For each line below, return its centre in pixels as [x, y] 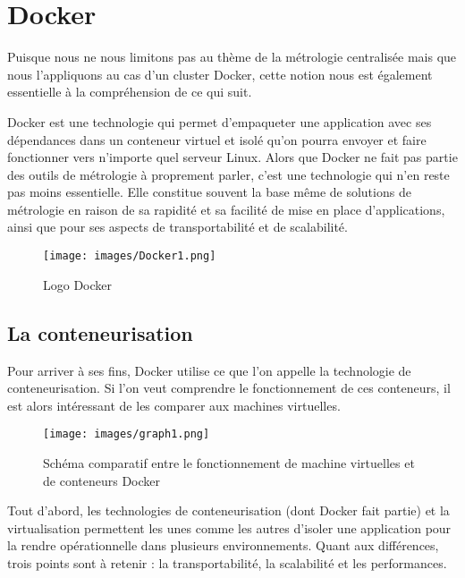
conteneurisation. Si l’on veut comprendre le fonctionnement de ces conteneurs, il [229, 388]
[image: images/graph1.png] [127, 434]
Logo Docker [78, 284]
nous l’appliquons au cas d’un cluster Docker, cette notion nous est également [220, 74]
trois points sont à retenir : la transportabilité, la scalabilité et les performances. [227, 562]
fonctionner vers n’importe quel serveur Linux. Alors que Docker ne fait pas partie [232, 157]
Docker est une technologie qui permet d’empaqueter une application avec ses [220, 121]
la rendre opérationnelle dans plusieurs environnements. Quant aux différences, [223, 545]
